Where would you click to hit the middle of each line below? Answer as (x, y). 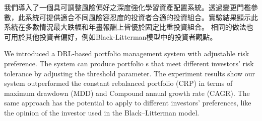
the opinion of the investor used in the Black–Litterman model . (102, 112)
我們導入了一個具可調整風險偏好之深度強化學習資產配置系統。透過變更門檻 (127, 7)
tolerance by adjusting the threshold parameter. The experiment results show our (130, 73)
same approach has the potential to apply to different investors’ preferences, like (128, 103)
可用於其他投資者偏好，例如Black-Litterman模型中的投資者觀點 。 (111, 36)
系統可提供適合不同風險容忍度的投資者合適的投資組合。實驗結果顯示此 (141, 17)
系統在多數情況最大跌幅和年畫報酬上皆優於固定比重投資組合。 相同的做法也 (129, 27)
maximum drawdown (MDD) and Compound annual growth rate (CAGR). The (127, 93)
